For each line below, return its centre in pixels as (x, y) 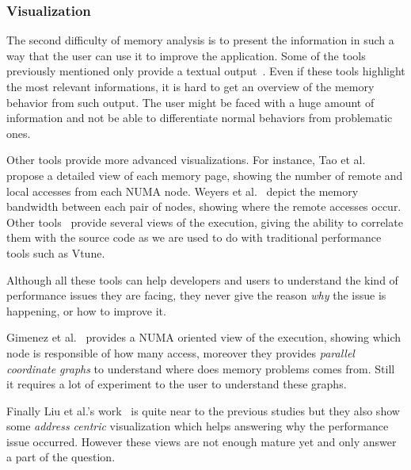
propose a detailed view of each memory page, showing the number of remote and (205, 175)
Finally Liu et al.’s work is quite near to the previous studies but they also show (203, 410)
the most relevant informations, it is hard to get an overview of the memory (190, 86)
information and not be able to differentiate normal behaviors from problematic (200, 118)
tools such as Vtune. (56, 252)
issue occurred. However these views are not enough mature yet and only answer (202, 441)
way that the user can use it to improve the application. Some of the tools (186, 55)
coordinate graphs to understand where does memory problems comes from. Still (201, 368)
